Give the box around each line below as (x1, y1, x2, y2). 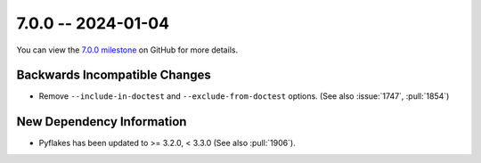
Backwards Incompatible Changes (16, 68, 211, 83)
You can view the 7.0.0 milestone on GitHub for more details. (16, 45, 239, 55)
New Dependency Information (16, 114, 187, 129)
